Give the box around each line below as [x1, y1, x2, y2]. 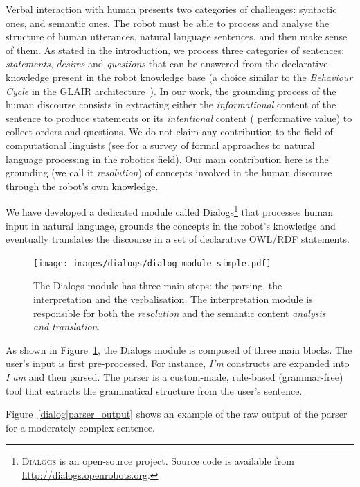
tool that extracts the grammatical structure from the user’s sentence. [6, 383, 303, 398]
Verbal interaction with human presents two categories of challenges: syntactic [6, 2, 337, 16]
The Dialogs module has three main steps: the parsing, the [33, 278, 282, 293]
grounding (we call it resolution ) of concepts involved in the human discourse [6, 165, 332, 180]
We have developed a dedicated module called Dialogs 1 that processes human [6, 203, 334, 219]
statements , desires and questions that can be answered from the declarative [6, 56, 328, 71]
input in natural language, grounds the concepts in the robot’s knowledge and [6, 218, 336, 232]
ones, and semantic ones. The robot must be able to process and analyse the [6, 15, 330, 30]
